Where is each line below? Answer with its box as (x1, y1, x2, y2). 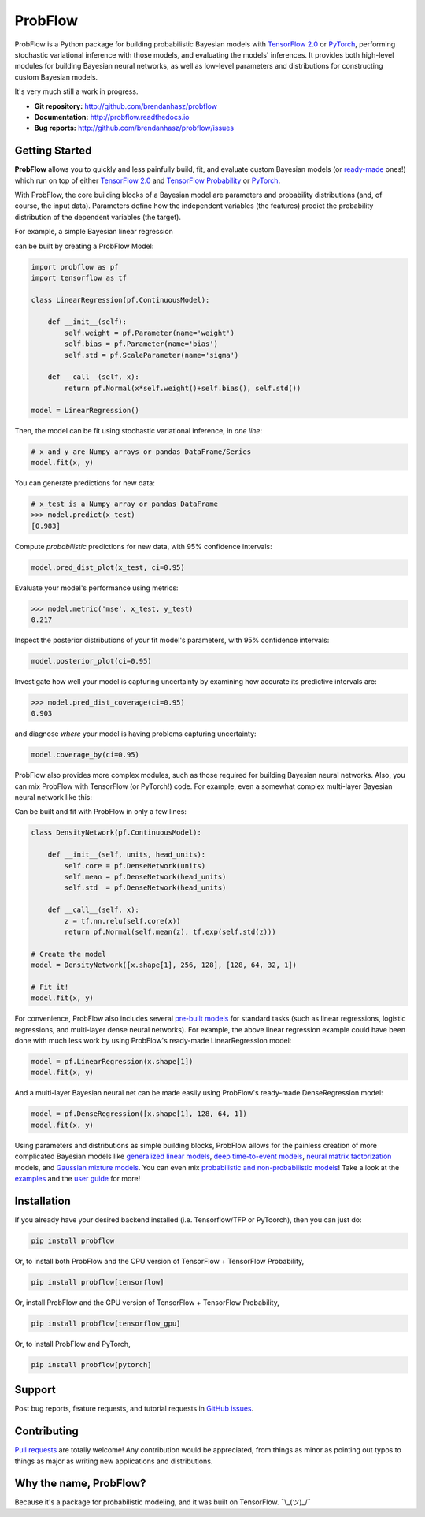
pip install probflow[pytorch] (31, 1360, 153, 1369)
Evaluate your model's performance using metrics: (14, 583, 179, 593)
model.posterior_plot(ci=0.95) (31, 656, 153, 665)
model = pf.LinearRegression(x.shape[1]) (31, 1057, 194, 1066)
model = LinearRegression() (31, 406, 139, 415)
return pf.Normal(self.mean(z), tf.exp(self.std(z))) (64, 927, 276, 936)
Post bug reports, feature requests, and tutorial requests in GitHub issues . (14, 1404, 254, 1414)
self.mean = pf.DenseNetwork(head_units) (64, 872, 227, 882)
